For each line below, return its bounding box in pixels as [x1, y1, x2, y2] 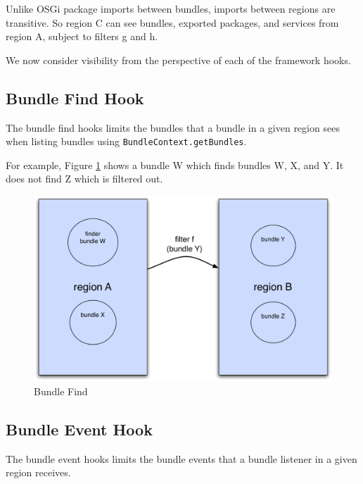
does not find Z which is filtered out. [6, 171, 163, 186]
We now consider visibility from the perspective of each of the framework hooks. [6, 52, 351, 67]
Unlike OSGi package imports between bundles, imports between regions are [6, 1, 336, 15]
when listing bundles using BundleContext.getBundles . [6, 134, 247, 149]
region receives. [6, 465, 71, 480]
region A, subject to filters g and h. [6, 29, 158, 44]
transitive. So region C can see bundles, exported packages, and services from [6, 15, 339, 30]
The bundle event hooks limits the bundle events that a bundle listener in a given [6, 451, 357, 466]
